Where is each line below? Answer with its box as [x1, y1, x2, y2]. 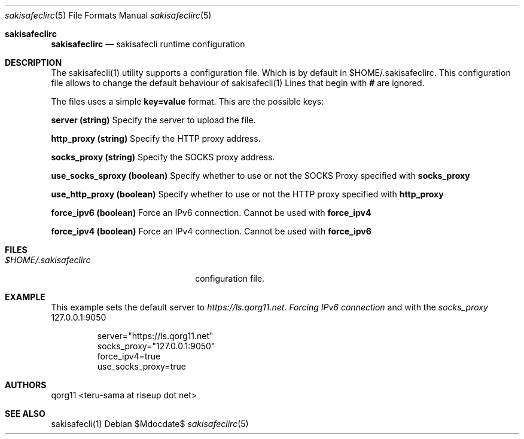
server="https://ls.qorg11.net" [97, 331, 214, 341]
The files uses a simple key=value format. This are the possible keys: [51, 96, 324, 106]
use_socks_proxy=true [97, 361, 186, 371]
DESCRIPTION [5, 57, 62, 68]
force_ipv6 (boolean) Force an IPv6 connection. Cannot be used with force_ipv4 [51, 208, 371, 218]
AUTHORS [5, 380, 47, 390]
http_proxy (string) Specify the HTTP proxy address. [51, 133, 261, 144]
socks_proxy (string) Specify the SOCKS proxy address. [51, 152, 275, 162]
